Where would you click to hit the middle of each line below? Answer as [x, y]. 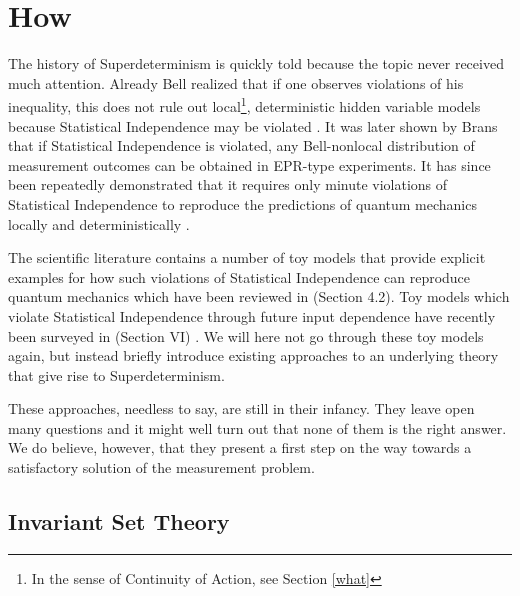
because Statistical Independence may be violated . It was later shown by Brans [253, 125]
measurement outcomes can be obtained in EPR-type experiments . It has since [249, 164]
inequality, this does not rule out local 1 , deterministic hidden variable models [244, 104]
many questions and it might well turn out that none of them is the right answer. [257, 427]
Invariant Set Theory [119, 521]
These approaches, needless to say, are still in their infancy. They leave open [241, 408]
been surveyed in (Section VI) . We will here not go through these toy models [246, 335]
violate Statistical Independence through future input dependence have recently [252, 315]
